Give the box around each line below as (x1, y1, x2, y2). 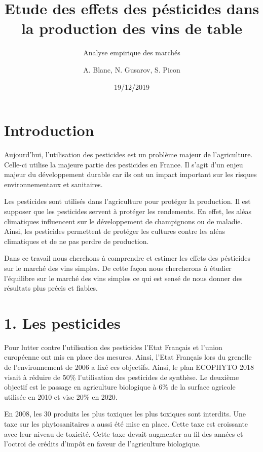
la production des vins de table (21, 18, 243, 39)
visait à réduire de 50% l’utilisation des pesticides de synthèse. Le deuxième (4, 371, 239, 382)
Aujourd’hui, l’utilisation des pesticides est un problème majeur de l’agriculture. (4, 149, 253, 160)
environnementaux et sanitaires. (4, 179, 103, 189)
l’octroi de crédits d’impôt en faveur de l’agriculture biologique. (4, 438, 201, 449)
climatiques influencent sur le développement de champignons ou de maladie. (4, 216, 243, 226)
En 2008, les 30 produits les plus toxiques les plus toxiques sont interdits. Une (4, 408, 246, 419)
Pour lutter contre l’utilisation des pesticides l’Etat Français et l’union (4, 341, 222, 352)
